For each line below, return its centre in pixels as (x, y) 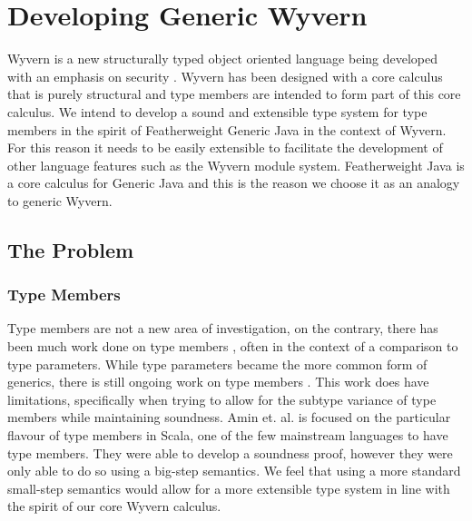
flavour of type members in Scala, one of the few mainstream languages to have (228, 435)
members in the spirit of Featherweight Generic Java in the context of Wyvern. (227, 129)
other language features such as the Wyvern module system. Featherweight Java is (236, 165)
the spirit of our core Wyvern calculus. (114, 506)
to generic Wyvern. (60, 200)
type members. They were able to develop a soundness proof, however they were (230, 452)
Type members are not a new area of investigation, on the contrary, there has (223, 328)
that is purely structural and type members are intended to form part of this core (234, 94)
